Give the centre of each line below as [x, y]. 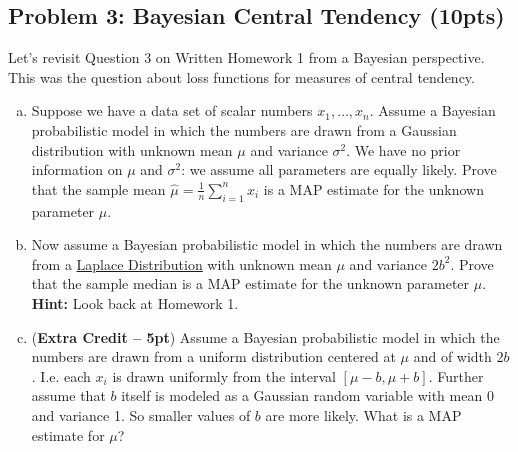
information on [77, 169]
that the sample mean [98, 188]
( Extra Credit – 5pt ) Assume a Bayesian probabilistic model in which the [265, 336]
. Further [456, 375]
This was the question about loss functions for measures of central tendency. [241, 76]
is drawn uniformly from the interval [224, 375]
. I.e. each [61, 375]
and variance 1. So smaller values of [141, 414]
